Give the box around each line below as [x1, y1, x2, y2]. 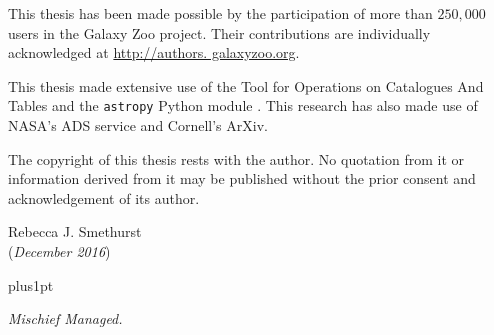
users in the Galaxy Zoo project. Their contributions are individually [8, 22, 431, 43]
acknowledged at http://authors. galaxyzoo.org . [8, 42, 300, 63]
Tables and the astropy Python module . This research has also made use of [8, 95, 478, 116]
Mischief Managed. [8, 308, 123, 329]
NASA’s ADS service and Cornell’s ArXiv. [8, 115, 268, 136]
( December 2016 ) [8, 241, 111, 261]
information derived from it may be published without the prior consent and [8, 168, 476, 189]
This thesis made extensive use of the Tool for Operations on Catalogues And [8, 75, 484, 96]
